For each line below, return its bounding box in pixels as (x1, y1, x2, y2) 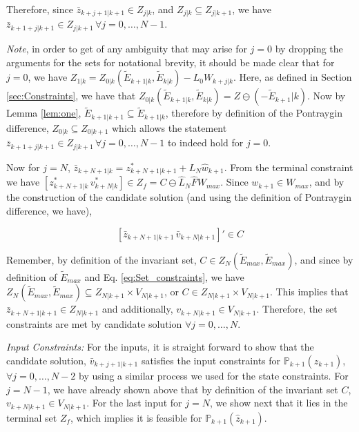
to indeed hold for (167, 135, 244, 150)
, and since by (294, 252, 353, 266)
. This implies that (269, 284, 349, 299)
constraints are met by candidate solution (6, 316, 182, 331)
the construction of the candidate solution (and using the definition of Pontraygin (6, 190, 351, 204)
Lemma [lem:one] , (6, 106, 81, 120)
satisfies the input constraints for (141, 353, 281, 367)
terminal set (6, 410, 57, 424)
